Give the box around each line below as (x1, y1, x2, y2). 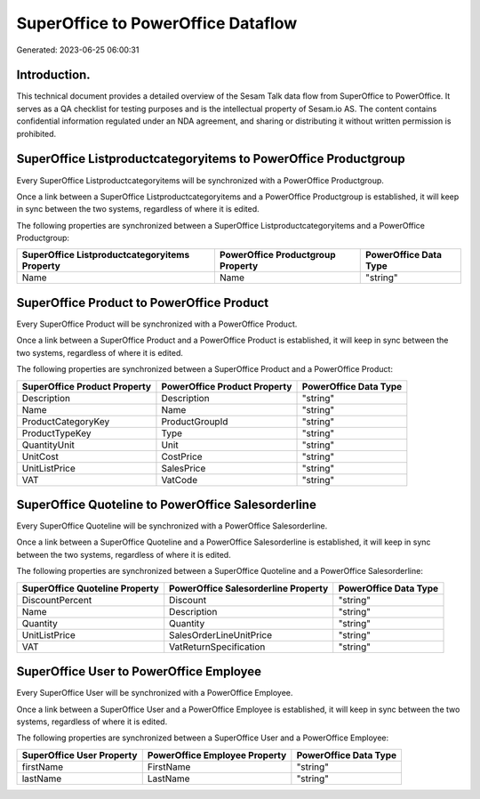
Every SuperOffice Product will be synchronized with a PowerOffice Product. (16, 319, 298, 329)
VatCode (161, 473, 198, 486)
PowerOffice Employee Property (147, 748, 287, 761)
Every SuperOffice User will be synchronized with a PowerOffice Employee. (16, 688, 293, 698)
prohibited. (16, 128, 57, 139)
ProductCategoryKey (21, 415, 110, 427)
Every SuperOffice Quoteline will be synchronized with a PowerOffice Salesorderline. (16, 521, 328, 531)
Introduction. (16, 68, 91, 83)
